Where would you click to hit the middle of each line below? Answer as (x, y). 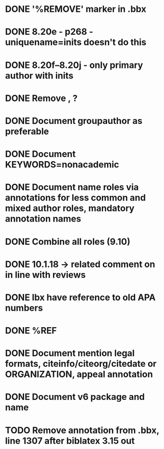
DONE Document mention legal (70, 353)
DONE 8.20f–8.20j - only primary (74, 65)
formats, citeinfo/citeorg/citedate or (81, 364)
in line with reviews (45, 275)
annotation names (43, 219)
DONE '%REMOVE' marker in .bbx (76, 9)
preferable (27, 131)
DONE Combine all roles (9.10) (68, 242)
